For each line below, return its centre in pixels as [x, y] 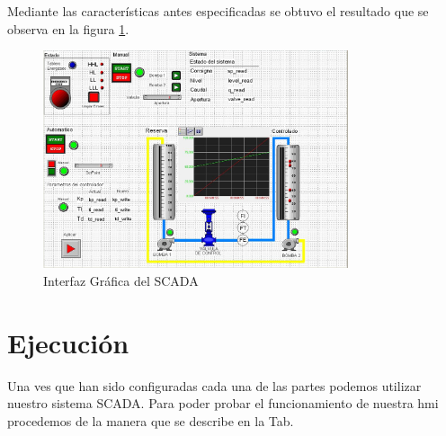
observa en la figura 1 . [68, 28]
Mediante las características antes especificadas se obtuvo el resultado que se [218, 11]
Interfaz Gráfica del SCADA [121, 280]
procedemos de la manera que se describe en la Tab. [151, 420]
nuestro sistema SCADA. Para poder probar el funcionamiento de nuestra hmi [223, 403]
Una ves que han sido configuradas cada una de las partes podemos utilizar [214, 385]
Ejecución [68, 342]
